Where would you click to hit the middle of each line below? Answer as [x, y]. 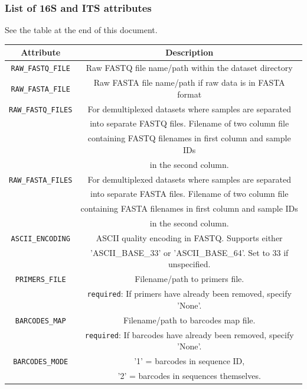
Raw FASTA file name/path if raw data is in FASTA [189, 82]
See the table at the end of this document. [81, 30]
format [190, 94]
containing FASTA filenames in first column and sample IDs [189, 208]
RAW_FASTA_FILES [41, 180]
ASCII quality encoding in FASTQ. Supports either [189, 238]
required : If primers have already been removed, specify [189, 294]
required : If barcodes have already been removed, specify [189, 334]
